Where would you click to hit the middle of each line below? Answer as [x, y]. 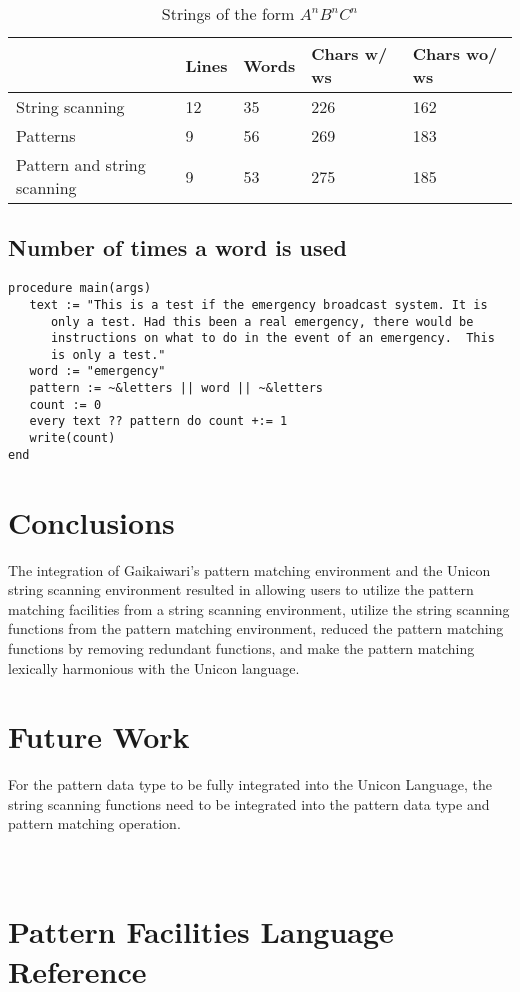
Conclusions [91, 521]
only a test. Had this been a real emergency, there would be [262, 321]
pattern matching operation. [94, 823]
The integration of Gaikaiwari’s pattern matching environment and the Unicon [249, 569]
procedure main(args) [80, 288]
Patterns [46, 135]
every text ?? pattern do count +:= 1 [158, 421]
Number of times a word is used [178, 247]
